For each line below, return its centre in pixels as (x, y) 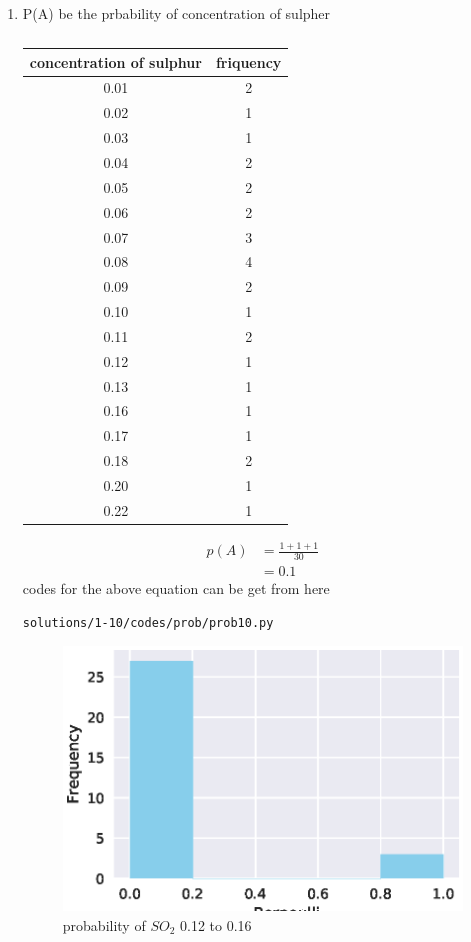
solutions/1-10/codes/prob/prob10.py (148, 622)
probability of (104, 925)
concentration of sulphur (115, 61)
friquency (248, 61)
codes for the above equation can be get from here (176, 588)
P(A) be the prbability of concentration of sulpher (176, 13)
